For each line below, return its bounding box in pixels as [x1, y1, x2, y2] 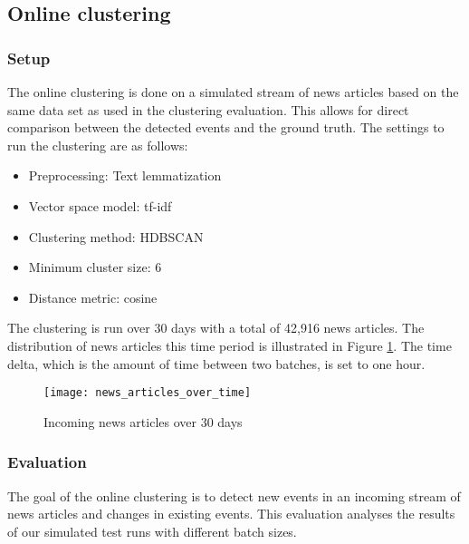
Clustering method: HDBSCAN [28, 227, 204, 246]
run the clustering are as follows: [7, 135, 188, 154]
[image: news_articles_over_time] [43, 386, 252, 400]
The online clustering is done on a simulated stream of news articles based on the [7, 83, 459, 101]
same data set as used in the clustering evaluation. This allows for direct [7, 100, 409, 119]
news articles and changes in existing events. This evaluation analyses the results [7, 504, 455, 523]
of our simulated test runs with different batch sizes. [7, 521, 297, 540]
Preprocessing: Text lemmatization [28, 166, 222, 185]
